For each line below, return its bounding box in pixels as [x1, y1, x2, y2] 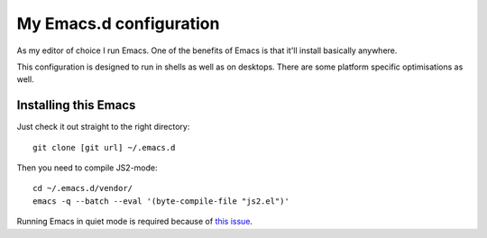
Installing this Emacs [16, 97, 136, 113]
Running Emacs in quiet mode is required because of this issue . [16, 216, 253, 227]
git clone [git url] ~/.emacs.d [32, 142, 176, 152]
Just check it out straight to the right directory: [16, 122, 190, 133]
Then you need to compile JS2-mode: [16, 162, 158, 173]
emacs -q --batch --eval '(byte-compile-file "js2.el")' [32, 196, 290, 206]
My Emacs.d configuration [16, 14, 220, 33]
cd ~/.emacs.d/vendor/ [32, 183, 133, 194]
